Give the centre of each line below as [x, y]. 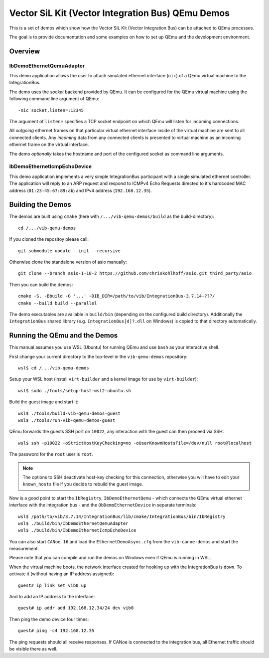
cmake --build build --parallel [58, 303]
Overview [25, 51]
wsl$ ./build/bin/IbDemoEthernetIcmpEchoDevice [77, 530]
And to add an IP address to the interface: [52, 597]
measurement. [24, 549]
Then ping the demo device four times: [49, 619]
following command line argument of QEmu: [54, 99]
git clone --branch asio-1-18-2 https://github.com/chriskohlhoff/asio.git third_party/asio [135, 273]
